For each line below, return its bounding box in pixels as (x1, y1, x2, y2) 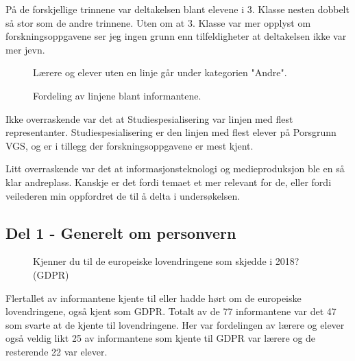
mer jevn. (5, 42, 45, 56)
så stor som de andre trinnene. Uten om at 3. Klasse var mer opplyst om (5, 15, 311, 30)
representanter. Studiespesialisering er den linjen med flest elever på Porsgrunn (5, 125, 336, 139)
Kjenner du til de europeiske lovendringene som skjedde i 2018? (33, 254, 299, 268)
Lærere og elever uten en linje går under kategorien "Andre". (33, 65, 287, 80)
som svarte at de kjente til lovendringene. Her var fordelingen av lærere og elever (5, 317, 345, 331)
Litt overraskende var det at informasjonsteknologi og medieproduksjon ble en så (5, 161, 345, 176)
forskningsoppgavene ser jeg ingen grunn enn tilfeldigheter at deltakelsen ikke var (5, 29, 347, 43)
